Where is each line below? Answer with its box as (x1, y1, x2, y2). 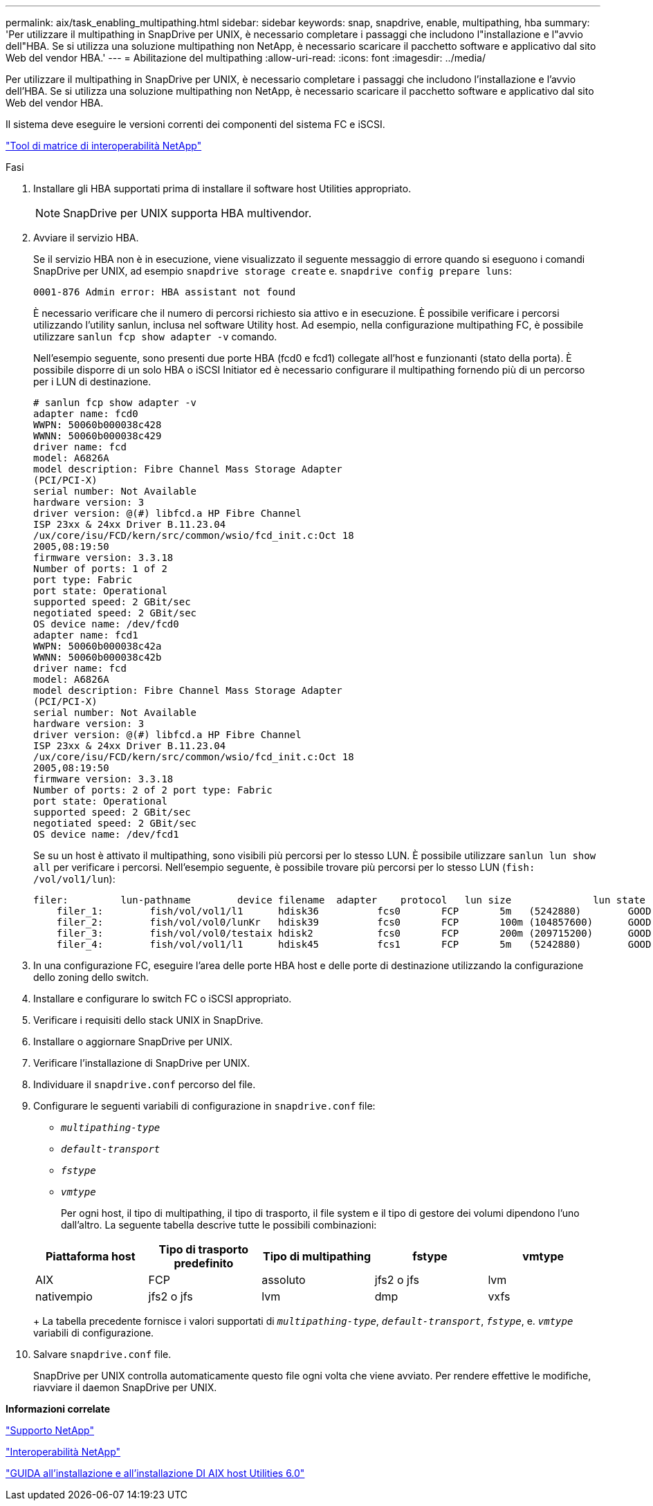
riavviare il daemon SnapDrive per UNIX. (33, 1381, 217, 1393)
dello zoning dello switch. (33, 971, 149, 983)
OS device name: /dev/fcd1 (33, 829, 179, 840)
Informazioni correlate (6, 1403, 111, 1415)
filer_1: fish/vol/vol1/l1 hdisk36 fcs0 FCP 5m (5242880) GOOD (56, 906, 652, 917)
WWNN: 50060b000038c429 (33, 430, 162, 441)
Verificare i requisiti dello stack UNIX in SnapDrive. (33, 1014, 264, 1026)
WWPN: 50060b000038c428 (33, 419, 162, 430)
